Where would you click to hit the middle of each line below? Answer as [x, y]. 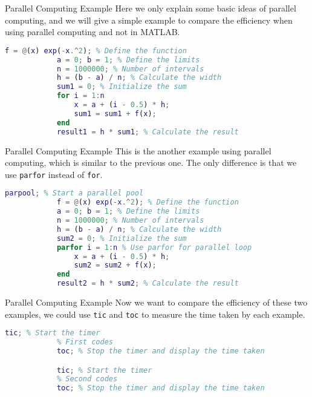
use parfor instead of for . [54, 174]
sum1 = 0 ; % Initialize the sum [122, 87]
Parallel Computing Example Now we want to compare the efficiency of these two [156, 302]
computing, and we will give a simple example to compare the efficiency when [149, 20]
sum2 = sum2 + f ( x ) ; [115, 265]
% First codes [85, 342]
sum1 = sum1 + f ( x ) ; [115, 113]
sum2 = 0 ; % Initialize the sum [122, 238]
